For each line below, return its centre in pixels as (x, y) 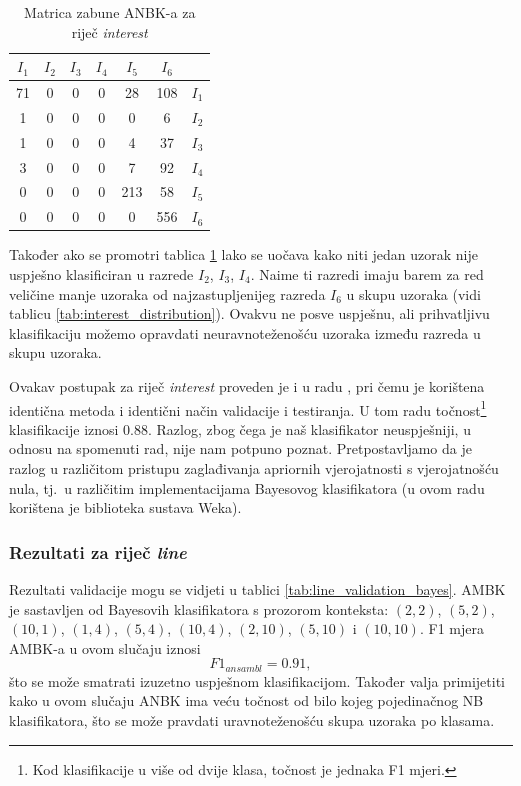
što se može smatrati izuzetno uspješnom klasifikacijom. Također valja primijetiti (257, 680)
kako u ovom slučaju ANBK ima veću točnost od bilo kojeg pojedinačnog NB (246, 700)
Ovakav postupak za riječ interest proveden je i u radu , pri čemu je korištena (247, 385)
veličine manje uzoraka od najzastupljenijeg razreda (167, 293)
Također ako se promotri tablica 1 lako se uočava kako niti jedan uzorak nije (243, 254)
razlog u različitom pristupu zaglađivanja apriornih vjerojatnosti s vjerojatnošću (254, 467)
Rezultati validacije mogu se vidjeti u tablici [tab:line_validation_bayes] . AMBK (257, 588)
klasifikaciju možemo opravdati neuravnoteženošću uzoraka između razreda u (245, 332)
